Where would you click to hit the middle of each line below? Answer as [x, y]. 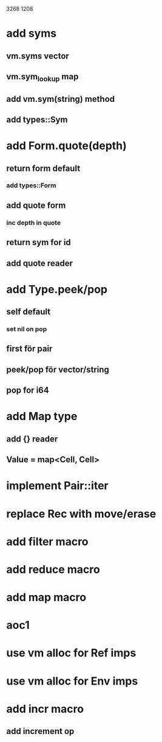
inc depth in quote [34, 223]
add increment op [40, 731]
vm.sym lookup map [42, 77]
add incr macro [45, 709]
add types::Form [31, 185]
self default [28, 312]
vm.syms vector [38, 56]
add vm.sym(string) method [61, 99]
